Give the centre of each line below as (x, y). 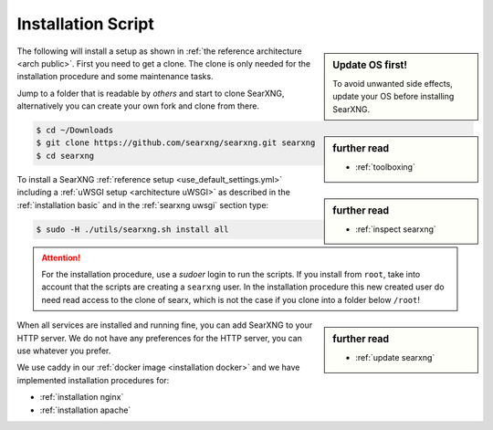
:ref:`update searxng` (395, 358)
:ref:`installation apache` (85, 410)
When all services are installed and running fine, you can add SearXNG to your (165, 325)
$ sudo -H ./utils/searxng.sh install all (132, 229)
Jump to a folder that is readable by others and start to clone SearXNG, (151, 93)
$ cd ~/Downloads (75, 131)
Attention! (61, 257)
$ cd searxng (65, 156)
